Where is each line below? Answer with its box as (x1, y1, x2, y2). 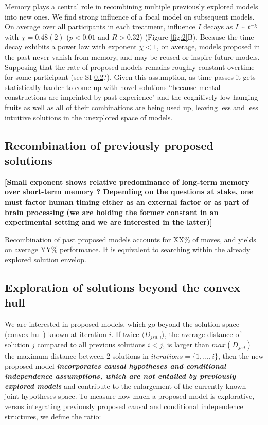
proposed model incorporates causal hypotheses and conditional (5, 360, 226, 371)
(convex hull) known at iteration (5, 328, 107, 339)
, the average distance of (165, 328, 241, 339)
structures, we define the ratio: (5, 411, 101, 421)
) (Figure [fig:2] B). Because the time (139, 31, 254, 42)
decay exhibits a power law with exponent (5, 41, 137, 52)
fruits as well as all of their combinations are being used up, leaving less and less (5, 101, 258, 112)
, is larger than (163, 339, 209, 350)
